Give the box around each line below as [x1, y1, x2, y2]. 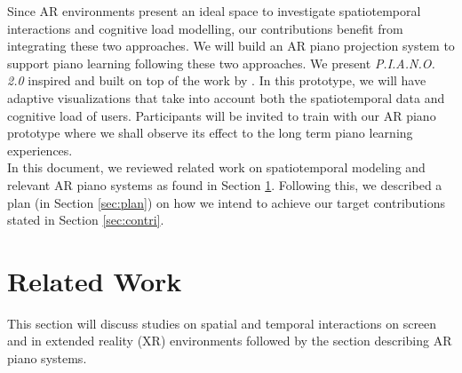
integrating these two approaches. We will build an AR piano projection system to [7, 36, 455, 55]
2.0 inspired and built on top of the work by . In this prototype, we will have [7, 71, 426, 90]
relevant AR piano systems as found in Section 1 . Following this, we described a [7, 175, 442, 194]
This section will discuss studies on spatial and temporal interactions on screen [7, 313, 437, 332]
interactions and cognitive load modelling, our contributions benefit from [7, 19, 403, 37]
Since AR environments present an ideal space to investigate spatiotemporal [7, 2, 421, 20]
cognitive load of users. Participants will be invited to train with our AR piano [7, 106, 436, 124]
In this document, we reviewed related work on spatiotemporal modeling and [7, 158, 426, 177]
